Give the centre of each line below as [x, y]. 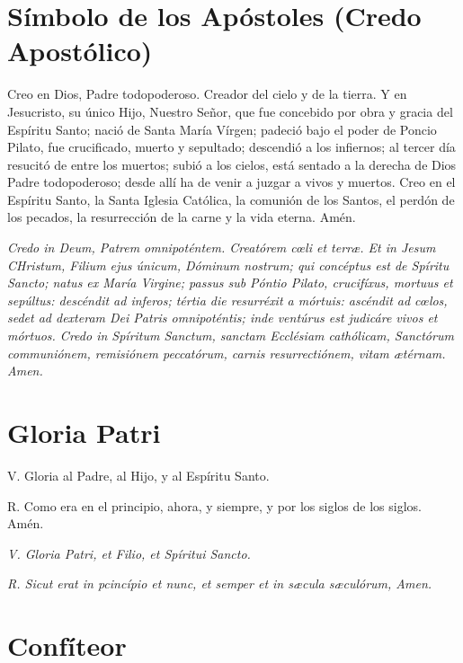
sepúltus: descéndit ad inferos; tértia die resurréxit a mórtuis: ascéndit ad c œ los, [227, 300]
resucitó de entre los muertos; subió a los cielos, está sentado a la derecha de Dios [232, 164]
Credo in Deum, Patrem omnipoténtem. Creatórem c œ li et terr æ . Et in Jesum [222, 248]
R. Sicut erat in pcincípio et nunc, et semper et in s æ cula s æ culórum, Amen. [220, 583]
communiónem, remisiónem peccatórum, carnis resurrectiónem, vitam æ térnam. [227, 353]
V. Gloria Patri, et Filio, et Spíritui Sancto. [129, 553]
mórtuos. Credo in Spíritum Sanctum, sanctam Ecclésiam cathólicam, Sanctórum [231, 336]
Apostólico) [80, 51]
